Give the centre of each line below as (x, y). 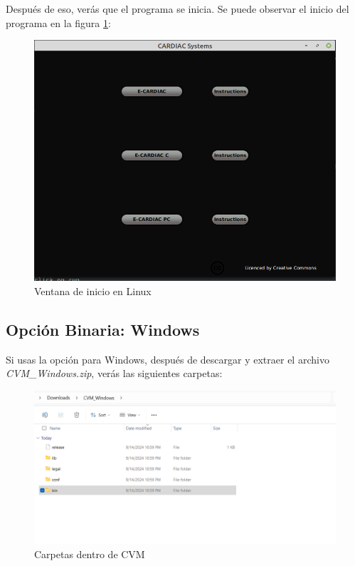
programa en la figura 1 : (58, 22)
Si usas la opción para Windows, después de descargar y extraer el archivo (168, 359)
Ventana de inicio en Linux (93, 290)
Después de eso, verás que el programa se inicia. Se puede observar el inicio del (177, 9)
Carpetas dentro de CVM (90, 554)
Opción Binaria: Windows (103, 329)
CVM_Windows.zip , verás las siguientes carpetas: (114, 373)
